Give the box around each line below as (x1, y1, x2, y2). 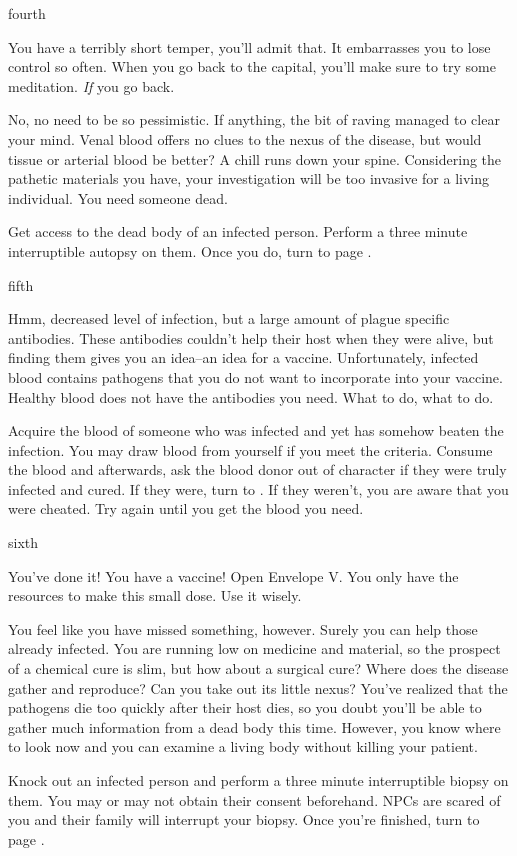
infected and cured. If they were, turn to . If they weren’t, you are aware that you (8, 478, 509, 499)
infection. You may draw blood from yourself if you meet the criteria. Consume (8, 439, 493, 460)
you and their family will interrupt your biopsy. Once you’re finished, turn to (8, 809, 480, 830)
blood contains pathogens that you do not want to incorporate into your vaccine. (8, 366, 503, 387)
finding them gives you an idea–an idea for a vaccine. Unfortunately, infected (8, 347, 479, 368)
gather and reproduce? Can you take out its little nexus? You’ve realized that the (8, 677, 508, 698)
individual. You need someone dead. (8, 187, 228, 208)
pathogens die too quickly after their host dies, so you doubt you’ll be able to (8, 697, 482, 718)
